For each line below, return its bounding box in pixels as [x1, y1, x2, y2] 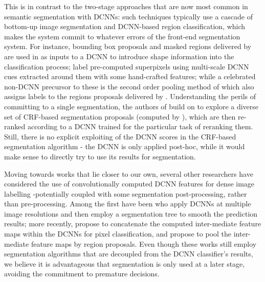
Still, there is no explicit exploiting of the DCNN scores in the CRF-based [4, 131, 236, 142]
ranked [4, 121, 26, 132]
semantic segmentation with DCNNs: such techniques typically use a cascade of [4, 11, 253, 21]
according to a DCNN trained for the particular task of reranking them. [27, 121, 253, 132]
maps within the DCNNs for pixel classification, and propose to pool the [4, 228, 232, 239]
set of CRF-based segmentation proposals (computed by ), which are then [4, 111, 236, 122]
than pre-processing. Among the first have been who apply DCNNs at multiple [4, 198, 251, 209]
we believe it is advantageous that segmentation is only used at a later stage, [4, 258, 245, 269]
